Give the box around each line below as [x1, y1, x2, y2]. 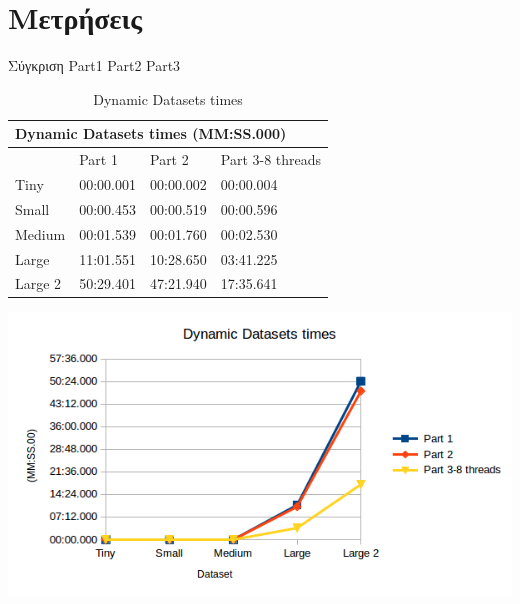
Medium [15, 223, 66, 244]
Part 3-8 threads [220, 149, 322, 170]
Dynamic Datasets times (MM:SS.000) [15, 123, 287, 144]
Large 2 [15, 273, 62, 294]
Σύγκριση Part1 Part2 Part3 [8, 55, 181, 76]
